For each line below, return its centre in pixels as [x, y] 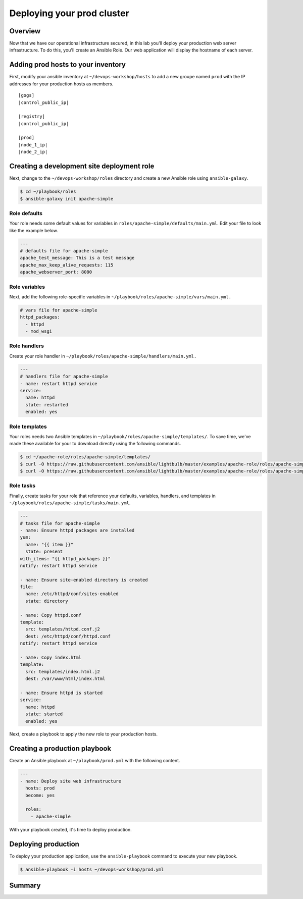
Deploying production [44, 844]
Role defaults [26, 213]
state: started [44, 714]
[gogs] [27, 95]
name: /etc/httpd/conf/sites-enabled [72, 594]
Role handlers [27, 346]
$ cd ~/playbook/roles [48, 192]
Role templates [28, 427]
